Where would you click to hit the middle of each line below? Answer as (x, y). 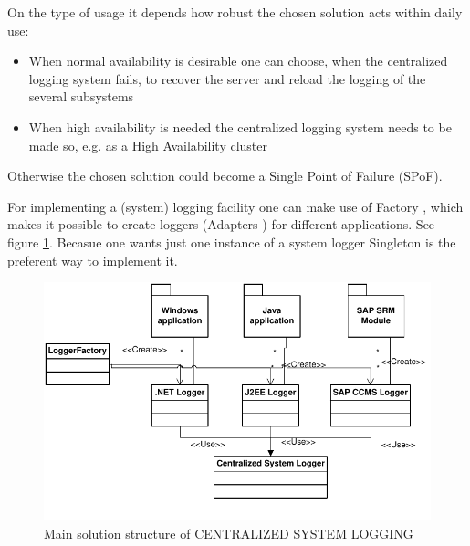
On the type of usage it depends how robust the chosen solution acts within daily (235, 12)
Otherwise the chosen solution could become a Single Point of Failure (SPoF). (225, 176)
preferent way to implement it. (93, 260)
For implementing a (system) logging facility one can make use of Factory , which (235, 206)
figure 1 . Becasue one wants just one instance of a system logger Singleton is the (232, 241)
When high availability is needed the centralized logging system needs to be (240, 126)
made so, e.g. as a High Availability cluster (148, 145)
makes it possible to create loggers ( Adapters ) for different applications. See (221, 224)
